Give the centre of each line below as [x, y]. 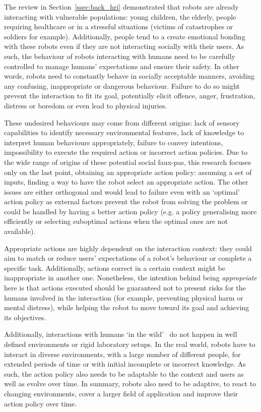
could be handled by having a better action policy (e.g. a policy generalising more [130, 211]
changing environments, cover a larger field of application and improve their [121, 393]
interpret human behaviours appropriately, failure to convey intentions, [114, 142]
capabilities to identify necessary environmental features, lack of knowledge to [124, 132]
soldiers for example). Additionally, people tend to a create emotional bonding [125, 36]
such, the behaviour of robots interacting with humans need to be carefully [120, 56]
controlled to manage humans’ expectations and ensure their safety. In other [122, 66]
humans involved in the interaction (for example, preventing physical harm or [124, 297]
